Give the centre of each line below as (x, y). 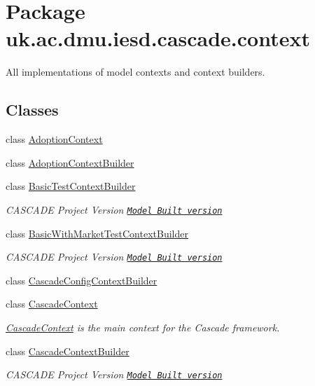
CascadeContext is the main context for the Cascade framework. (143, 327)
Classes (32, 110)
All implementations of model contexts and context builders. (135, 72)
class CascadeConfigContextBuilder (82, 280)
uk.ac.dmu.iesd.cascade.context (158, 38)
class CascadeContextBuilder (68, 351)
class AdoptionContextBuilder (70, 162)
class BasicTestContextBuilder (71, 186)
